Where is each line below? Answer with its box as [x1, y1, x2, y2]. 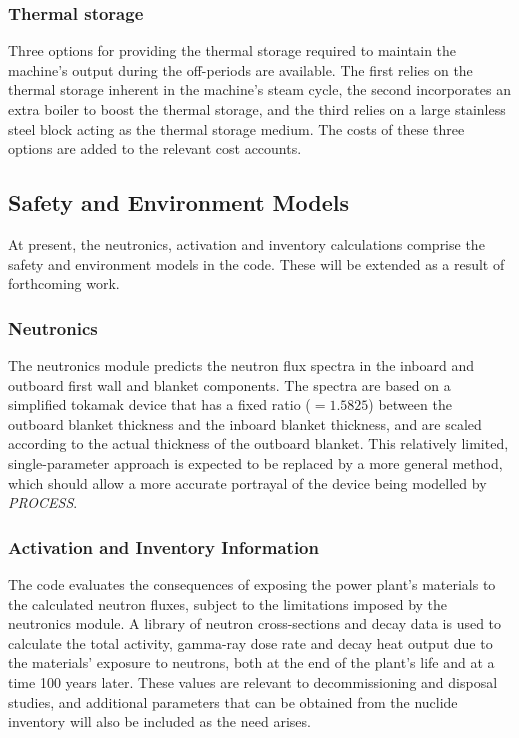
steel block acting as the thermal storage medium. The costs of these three [8, 118, 465, 139]
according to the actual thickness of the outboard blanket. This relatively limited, [8, 433, 509, 454]
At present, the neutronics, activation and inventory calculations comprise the [8, 233, 485, 254]
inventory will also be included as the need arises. [8, 711, 311, 732]
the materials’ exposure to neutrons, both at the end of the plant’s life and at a [8, 652, 495, 673]
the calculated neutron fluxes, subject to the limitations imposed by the [8, 593, 448, 614]
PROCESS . [8, 492, 78, 513]
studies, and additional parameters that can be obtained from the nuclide [8, 691, 458, 712]
